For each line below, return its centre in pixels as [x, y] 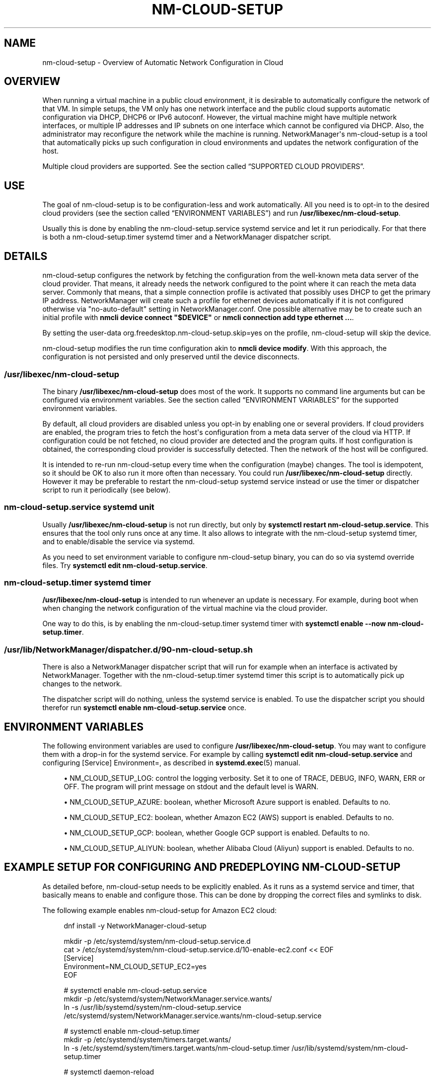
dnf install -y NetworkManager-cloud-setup [135, 925]
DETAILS [26, 256]
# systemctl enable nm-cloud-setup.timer [132, 1031]
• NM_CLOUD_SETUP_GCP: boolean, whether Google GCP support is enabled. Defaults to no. [217, 832]
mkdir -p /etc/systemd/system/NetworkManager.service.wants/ [168, 998]
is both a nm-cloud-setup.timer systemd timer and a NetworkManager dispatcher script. [187, 237]
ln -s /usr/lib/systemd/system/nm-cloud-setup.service [152, 1007]
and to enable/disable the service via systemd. [119, 541]
